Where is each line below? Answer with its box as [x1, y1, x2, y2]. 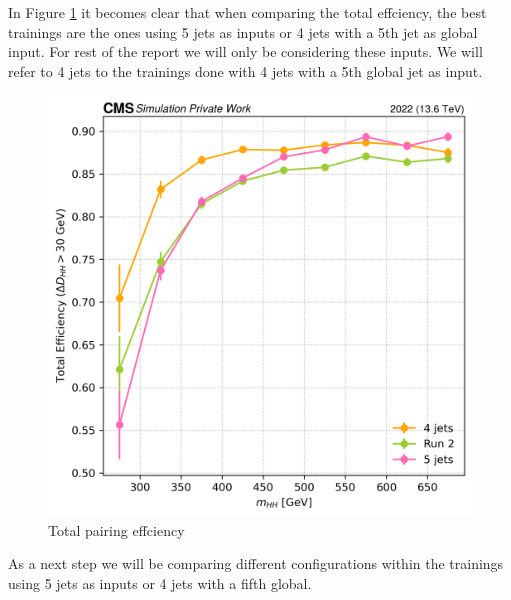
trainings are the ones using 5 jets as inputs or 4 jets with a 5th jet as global [8, 21, 478, 42]
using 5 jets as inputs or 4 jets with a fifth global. [8, 572, 312, 593]
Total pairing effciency [48, 519, 185, 540]
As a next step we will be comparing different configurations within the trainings [8, 553, 504, 574]
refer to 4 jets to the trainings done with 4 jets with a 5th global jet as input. [8, 60, 483, 81]
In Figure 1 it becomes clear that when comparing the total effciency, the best [8, 2, 487, 22]
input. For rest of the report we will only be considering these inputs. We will [8, 41, 483, 62]
